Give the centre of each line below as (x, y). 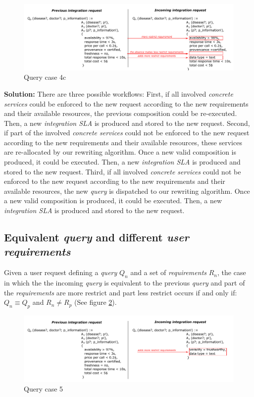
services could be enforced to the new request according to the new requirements (126, 103)
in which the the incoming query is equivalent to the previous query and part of (125, 283)
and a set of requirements (169, 272)
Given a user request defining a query (61, 272)
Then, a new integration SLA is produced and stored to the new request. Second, (127, 123)
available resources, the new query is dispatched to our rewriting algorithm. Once (127, 191)
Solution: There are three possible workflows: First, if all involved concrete (119, 93)
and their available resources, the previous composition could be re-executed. (121, 113)
